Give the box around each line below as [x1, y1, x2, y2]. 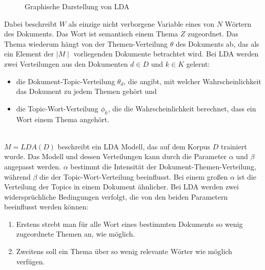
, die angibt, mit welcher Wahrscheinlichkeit [124, 75, 261, 86]
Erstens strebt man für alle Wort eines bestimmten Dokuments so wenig [16, 218, 243, 229]
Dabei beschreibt [4, 18, 57, 29]
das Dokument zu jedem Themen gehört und [16, 86, 157, 97]
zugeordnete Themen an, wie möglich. [16, 228, 135, 239]
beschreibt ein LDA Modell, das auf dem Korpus [57, 141, 211, 151]
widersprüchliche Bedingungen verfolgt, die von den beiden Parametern [4, 191, 228, 202]
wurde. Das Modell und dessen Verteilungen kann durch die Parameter [4, 151, 227, 162]
